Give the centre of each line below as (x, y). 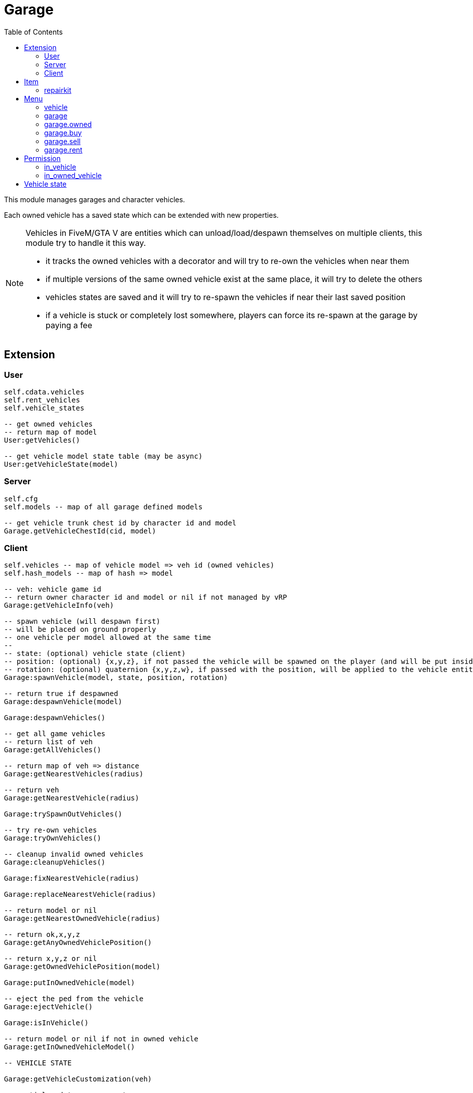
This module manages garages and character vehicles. (95, 199)
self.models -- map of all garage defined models (103, 507)
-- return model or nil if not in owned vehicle (101, 1039)
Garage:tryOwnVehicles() (53, 838)
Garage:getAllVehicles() (53, 750)
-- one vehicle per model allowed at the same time (108, 638)
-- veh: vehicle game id (53, 589)
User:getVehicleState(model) (61, 464)
